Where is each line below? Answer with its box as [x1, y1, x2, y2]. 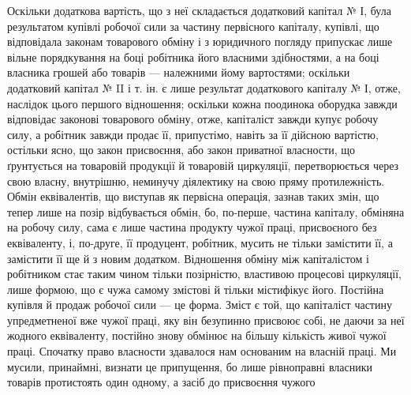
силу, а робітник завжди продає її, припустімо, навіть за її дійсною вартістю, [7, 126, 379, 142]
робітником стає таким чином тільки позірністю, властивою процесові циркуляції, [7, 265, 402, 282]
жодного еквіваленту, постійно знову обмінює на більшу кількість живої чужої [7, 327, 387, 344]
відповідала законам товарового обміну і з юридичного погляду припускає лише [7, 33, 393, 50]
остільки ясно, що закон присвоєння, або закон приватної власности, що [7, 141, 355, 158]
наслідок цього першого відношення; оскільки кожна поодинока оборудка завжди [7, 95, 398, 111]
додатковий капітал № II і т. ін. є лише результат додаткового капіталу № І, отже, [7, 79, 401, 96]
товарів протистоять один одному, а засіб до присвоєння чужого [7, 374, 316, 390]
